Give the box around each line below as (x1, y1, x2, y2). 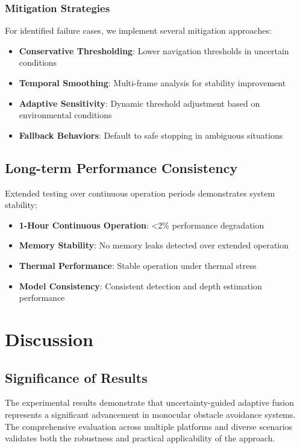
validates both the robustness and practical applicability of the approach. (5, 432, 275, 444)
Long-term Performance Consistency (5, 158, 238, 177)
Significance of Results (5, 368, 148, 386)
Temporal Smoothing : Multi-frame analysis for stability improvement (19, 77, 286, 89)
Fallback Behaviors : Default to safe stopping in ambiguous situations (19, 128, 283, 141)
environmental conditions (19, 109, 112, 121)
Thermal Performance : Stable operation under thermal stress (19, 259, 257, 271)
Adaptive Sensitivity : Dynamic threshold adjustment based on (19, 96, 260, 109)
